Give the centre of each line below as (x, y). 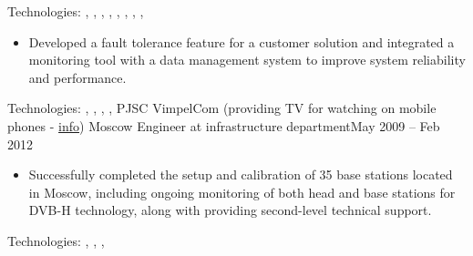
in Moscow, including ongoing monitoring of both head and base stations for (242, 192)
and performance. (77, 77)
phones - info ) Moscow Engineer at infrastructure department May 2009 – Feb (224, 125)
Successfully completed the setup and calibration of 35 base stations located (241, 174)
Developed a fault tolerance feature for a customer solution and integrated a (242, 41)
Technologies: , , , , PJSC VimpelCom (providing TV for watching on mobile (222, 108)
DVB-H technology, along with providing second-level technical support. (230, 210)
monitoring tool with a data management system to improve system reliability (247, 60)
